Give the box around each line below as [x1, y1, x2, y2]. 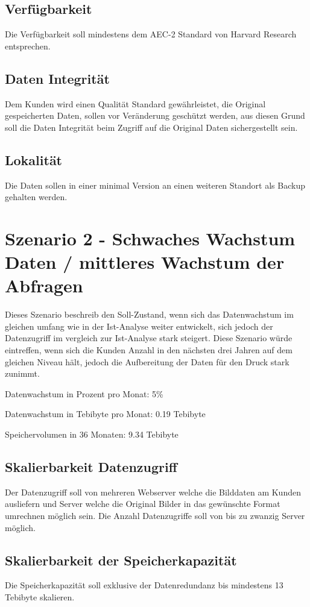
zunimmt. [5, 367, 40, 380]
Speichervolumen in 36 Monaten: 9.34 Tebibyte [5, 428, 179, 441]
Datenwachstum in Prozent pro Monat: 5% [5, 387, 163, 400]
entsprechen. [5, 39, 51, 52]
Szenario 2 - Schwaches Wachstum [5, 225, 296, 250]
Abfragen [5, 273, 83, 298]
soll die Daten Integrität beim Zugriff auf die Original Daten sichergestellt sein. [5, 121, 298, 133]
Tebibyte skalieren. [5, 590, 75, 603]
